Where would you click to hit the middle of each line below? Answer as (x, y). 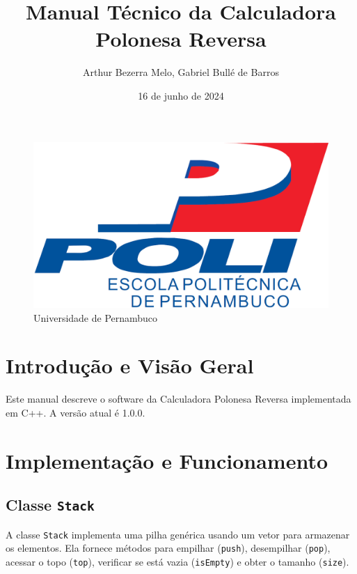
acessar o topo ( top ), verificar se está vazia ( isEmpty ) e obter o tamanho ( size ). (177, 561)
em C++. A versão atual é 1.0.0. (76, 412)
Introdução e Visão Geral (130, 365)
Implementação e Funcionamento (167, 460)
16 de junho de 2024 (181, 95)
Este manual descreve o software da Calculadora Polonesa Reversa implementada (178, 399)
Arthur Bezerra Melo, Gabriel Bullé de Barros (181, 72)
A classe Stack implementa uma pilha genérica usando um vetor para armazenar (178, 534)
